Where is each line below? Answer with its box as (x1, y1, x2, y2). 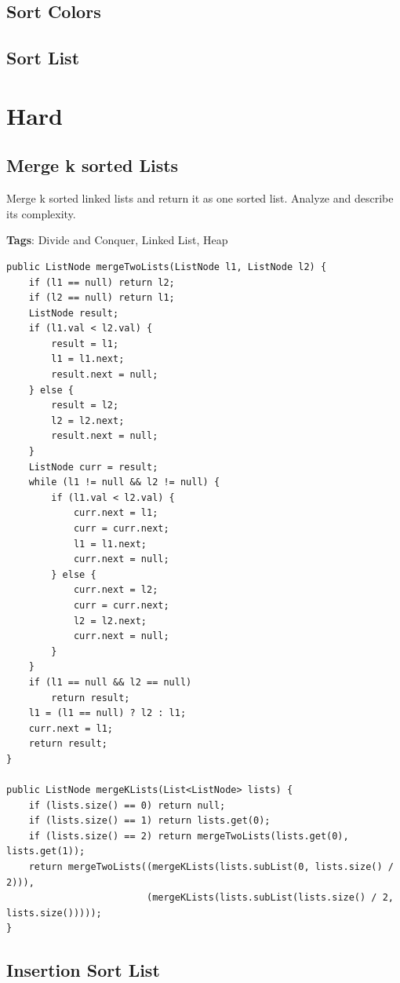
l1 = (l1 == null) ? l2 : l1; (28, 707, 187, 719)
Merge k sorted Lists (6, 153, 179, 177)
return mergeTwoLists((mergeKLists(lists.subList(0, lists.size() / (28, 861, 394, 873)
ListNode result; (28, 307, 119, 319)
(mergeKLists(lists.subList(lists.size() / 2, (146, 892, 394, 904)
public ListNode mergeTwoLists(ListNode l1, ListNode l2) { (6, 261, 327, 272)
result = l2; (51, 400, 119, 411)
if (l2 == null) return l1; (28, 292, 175, 304)
